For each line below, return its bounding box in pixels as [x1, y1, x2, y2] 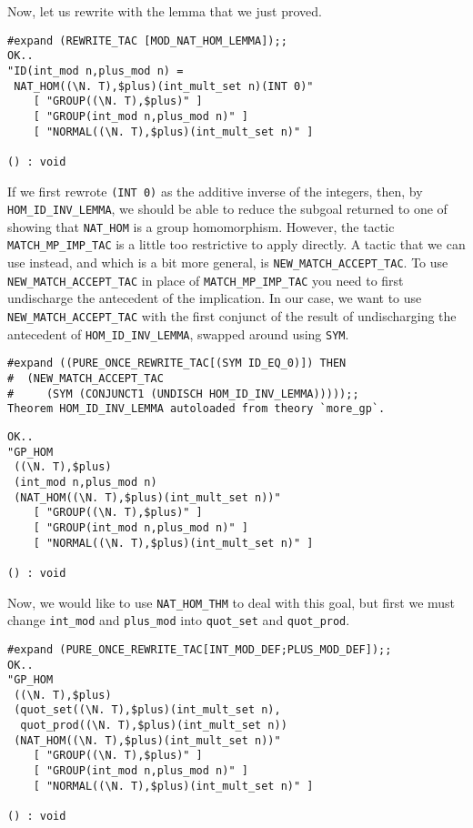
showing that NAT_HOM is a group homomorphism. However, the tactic [7, 217, 395, 236]
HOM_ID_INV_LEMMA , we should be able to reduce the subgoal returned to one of [7, 199, 448, 218]
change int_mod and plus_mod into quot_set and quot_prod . [7, 611, 350, 630]
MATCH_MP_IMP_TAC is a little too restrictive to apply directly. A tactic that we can [7, 235, 466, 254]
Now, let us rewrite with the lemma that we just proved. [7, 2, 322, 20]
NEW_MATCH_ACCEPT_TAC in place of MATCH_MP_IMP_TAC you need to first [7, 270, 404, 289]
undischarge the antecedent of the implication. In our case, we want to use [7, 288, 422, 308]
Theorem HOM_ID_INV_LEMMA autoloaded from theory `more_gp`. [7, 402, 386, 416]
